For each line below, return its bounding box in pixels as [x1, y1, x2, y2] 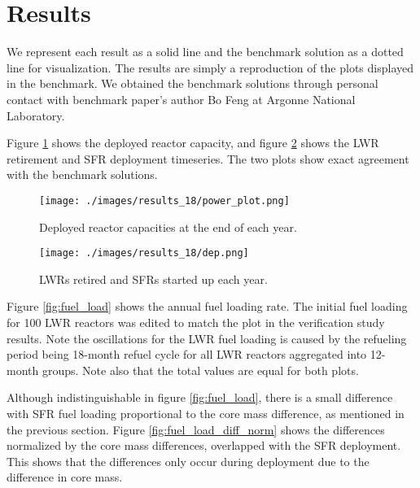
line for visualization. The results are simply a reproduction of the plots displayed [7, 59, 414, 76]
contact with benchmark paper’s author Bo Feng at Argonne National [7, 90, 356, 107]
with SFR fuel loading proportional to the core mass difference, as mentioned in [7, 404, 405, 421]
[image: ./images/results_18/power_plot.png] [39, 194, 290, 207]
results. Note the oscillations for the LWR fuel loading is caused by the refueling [7, 329, 407, 346]
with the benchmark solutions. [7, 166, 158, 183]
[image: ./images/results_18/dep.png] [39, 247, 249, 259]
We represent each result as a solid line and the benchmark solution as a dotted [7, 43, 404, 60]
